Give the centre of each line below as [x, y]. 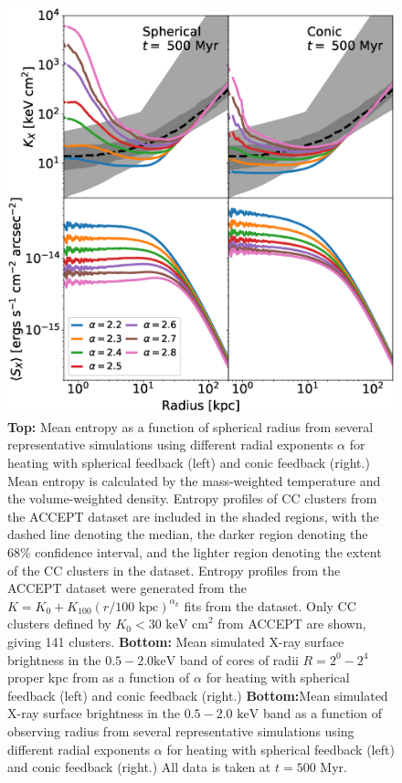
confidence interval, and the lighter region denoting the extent [208, 552]
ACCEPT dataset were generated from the [127, 588]
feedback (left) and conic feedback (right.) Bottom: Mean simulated [198, 695]
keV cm [187, 625]
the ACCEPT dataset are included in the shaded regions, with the [193, 516]
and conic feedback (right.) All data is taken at [139, 767]
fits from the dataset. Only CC [270, 605]
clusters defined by [59, 624]
